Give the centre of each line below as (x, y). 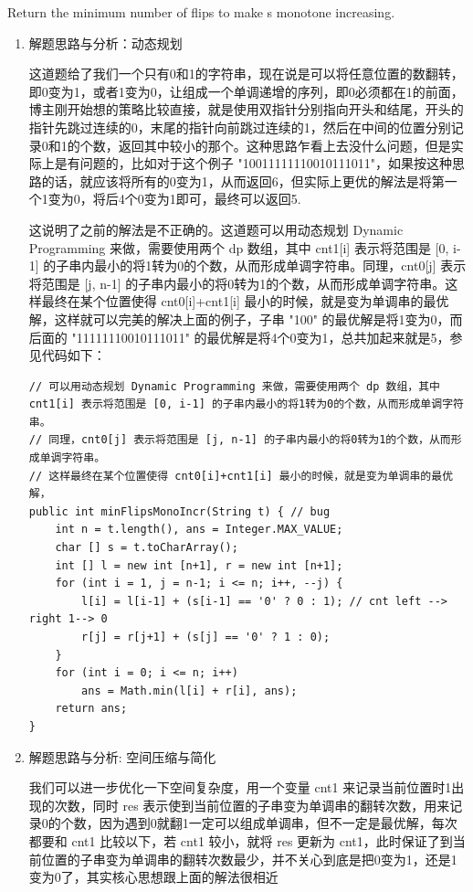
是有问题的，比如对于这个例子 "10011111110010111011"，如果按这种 (253, 163)
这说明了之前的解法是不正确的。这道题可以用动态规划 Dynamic (216, 229)
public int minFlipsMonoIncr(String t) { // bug (179, 511)
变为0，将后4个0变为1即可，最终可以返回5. (174, 199)
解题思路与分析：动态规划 (105, 42)
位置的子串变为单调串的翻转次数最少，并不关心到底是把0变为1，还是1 (249, 859)
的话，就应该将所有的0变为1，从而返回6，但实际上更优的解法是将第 (243, 181)
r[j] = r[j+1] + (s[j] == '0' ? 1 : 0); (206, 637)
